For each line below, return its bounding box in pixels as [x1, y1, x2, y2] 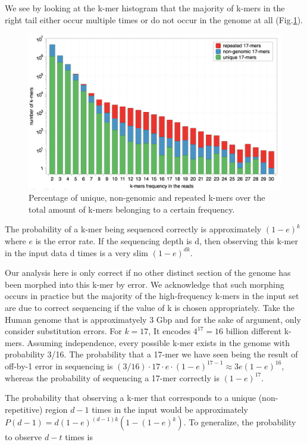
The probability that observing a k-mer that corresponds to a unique [5, 391, 256, 404]
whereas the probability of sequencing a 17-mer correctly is [5, 371, 220, 384]
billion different [225, 325, 282, 337]
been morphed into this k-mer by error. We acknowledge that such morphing [5, 278, 284, 290]
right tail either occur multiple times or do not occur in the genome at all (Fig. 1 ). [5, 13, 303, 26]
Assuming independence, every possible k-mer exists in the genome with [27, 336, 290, 348]
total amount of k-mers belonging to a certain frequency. [29, 203, 235, 215]
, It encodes [148, 325, 191, 337]
